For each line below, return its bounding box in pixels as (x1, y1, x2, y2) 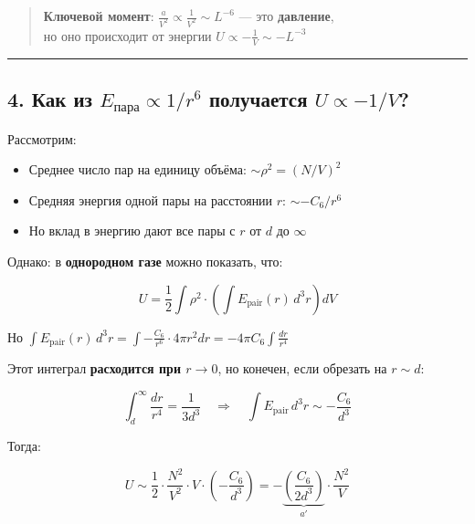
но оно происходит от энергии (43, 26, 212, 45)
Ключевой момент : (43, 6, 154, 25)
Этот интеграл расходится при (7, 359, 181, 378)
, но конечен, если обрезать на (217, 359, 387, 378)
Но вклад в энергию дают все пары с (28, 221, 236, 240)
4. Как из (7, 85, 92, 113)
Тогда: (7, 436, 41, 455)
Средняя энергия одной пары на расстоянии (28, 190, 273, 209)
